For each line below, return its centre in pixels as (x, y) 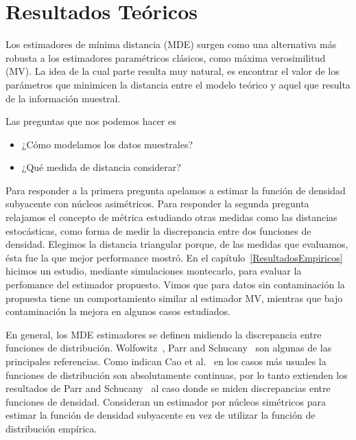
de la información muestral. (63, 98)
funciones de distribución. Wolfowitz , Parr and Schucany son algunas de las (169, 348)
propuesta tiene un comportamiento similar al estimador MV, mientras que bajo (174, 298)
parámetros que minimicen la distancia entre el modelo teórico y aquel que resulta (178, 84)
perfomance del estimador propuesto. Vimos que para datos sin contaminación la (175, 285)
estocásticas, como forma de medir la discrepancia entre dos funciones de (158, 230)
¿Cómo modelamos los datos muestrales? (107, 144)
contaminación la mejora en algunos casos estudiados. (118, 311)
